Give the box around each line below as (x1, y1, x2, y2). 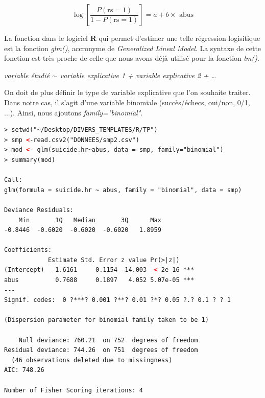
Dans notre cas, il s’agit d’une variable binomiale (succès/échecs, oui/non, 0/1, (4, 97, 250, 107)
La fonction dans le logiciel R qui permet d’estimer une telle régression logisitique (4, 33, 260, 43)
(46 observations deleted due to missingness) (11, 356, 173, 364)
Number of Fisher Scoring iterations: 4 (4, 386, 143, 394)
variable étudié (4, 69, 50, 80)
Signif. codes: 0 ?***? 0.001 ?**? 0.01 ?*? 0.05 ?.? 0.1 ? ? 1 (4, 296, 231, 304)
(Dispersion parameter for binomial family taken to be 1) (4, 316, 209, 324)
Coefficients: (4, 246, 52, 254)
